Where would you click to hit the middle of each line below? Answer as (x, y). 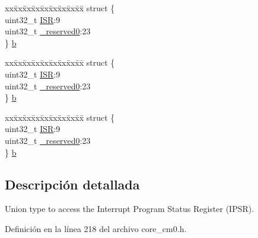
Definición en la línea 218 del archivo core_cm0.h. (96, 228)
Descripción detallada (72, 184)
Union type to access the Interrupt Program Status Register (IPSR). (130, 209)
